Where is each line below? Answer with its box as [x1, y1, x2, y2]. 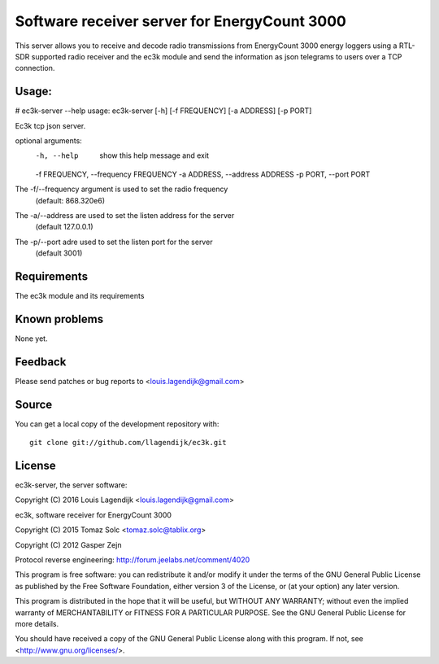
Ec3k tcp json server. [15, 120, 86, 130]
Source [15, 397, 53, 411]
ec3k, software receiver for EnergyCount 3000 [15, 509, 172, 520]
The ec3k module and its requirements [15, 291, 145, 301]
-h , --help [35, 151, 79, 160]
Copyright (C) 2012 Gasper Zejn [15, 539, 122, 549]
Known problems [15, 312, 104, 325]
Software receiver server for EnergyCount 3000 [15, 12, 347, 30]
